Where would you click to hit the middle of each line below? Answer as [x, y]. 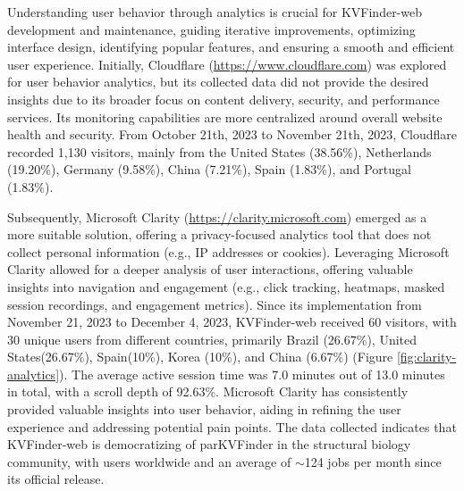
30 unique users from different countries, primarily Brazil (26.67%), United [212, 339]
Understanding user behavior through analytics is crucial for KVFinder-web [215, 12]
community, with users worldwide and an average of [149, 461]
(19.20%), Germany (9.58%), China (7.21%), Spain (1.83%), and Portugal [209, 169]
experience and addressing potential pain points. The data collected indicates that [232, 426]
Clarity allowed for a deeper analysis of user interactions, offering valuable [210, 269]
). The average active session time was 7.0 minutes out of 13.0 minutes [252, 374]
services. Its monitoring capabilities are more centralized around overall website [225, 117]
